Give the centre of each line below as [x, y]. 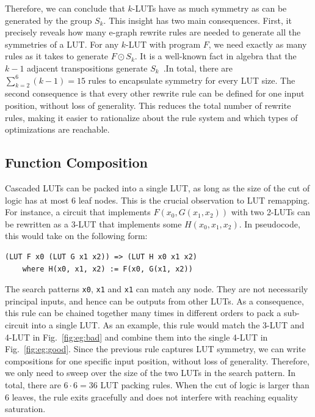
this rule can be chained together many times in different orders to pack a [143, 313]
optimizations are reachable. [57, 129]
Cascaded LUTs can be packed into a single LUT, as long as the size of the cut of [157, 187]
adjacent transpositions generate [87, 68]
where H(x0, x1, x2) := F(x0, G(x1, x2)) [107, 269]
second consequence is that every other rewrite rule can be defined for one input [155, 93]
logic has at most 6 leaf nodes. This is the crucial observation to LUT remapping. [157, 200]
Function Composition [77, 162]
